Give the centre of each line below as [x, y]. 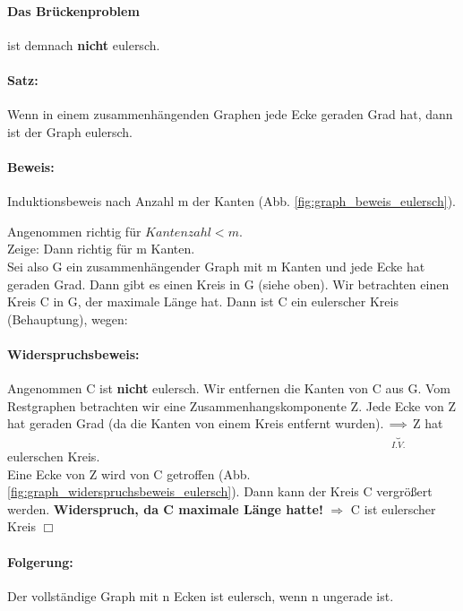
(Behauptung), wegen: [68, 318]
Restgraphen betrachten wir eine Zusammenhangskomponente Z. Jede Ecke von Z [232, 405]
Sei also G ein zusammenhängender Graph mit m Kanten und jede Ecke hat [216, 266]
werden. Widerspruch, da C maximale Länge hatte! [165, 508]
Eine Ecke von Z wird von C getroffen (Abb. [129, 473]
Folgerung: [40, 561]
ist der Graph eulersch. [70, 131]
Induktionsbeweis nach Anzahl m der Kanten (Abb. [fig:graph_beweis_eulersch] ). [231, 201]
